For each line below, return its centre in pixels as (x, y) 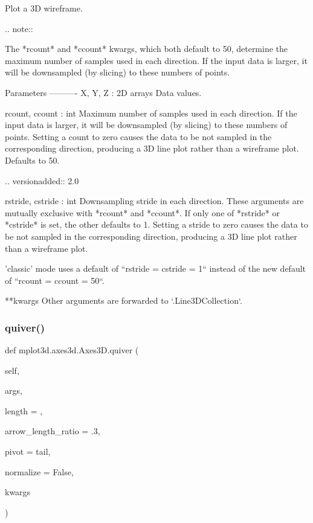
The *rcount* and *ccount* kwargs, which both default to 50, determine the (147, 49)
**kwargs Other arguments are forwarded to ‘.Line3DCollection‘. (124, 300)
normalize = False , (39, 471)
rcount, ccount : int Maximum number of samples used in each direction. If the (151, 113)
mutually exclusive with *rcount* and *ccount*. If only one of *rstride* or (142, 212)
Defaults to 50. (32, 160)
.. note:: (19, 28)
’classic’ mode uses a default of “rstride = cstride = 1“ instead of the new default (156, 268)
